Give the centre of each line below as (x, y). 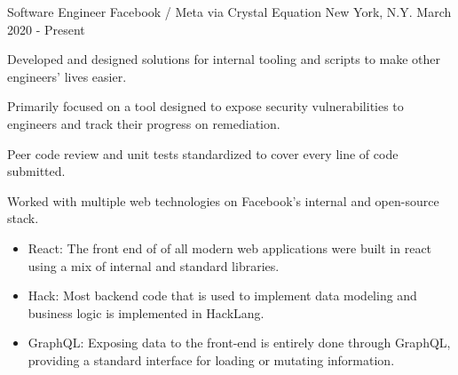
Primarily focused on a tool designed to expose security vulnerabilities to (205, 106)
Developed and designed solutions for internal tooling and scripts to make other (224, 59)
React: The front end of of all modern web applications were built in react (230, 247)
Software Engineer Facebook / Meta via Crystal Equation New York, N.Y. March (229, 12)
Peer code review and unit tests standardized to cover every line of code (203, 153)
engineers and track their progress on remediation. (144, 123)
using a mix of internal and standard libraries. (154, 265)
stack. (23, 218)
